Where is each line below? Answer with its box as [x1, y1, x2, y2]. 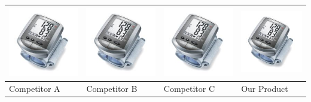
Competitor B [86, 82, 138, 94]
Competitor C [163, 82, 215, 94]
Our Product [241, 82, 288, 94]
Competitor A [9, 82, 60, 94]
